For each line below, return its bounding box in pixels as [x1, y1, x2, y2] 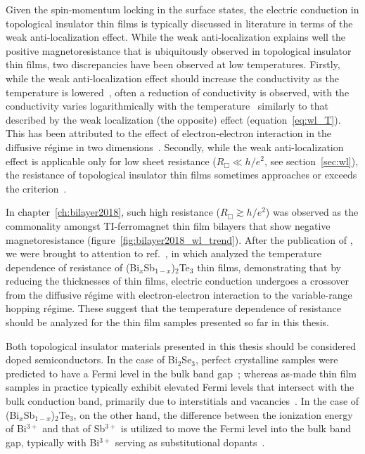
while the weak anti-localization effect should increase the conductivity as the [6, 70, 339, 85]
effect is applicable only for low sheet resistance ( [6, 153, 217, 168]
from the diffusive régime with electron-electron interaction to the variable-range [6, 287, 352, 301]
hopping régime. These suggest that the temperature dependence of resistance [6, 301, 341, 316]
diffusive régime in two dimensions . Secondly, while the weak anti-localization [6, 139, 344, 154]
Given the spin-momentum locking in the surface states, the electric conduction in [6, 2, 359, 16]
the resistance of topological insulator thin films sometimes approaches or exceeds [6, 167, 357, 182]
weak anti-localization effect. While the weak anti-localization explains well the [6, 30, 346, 44]
